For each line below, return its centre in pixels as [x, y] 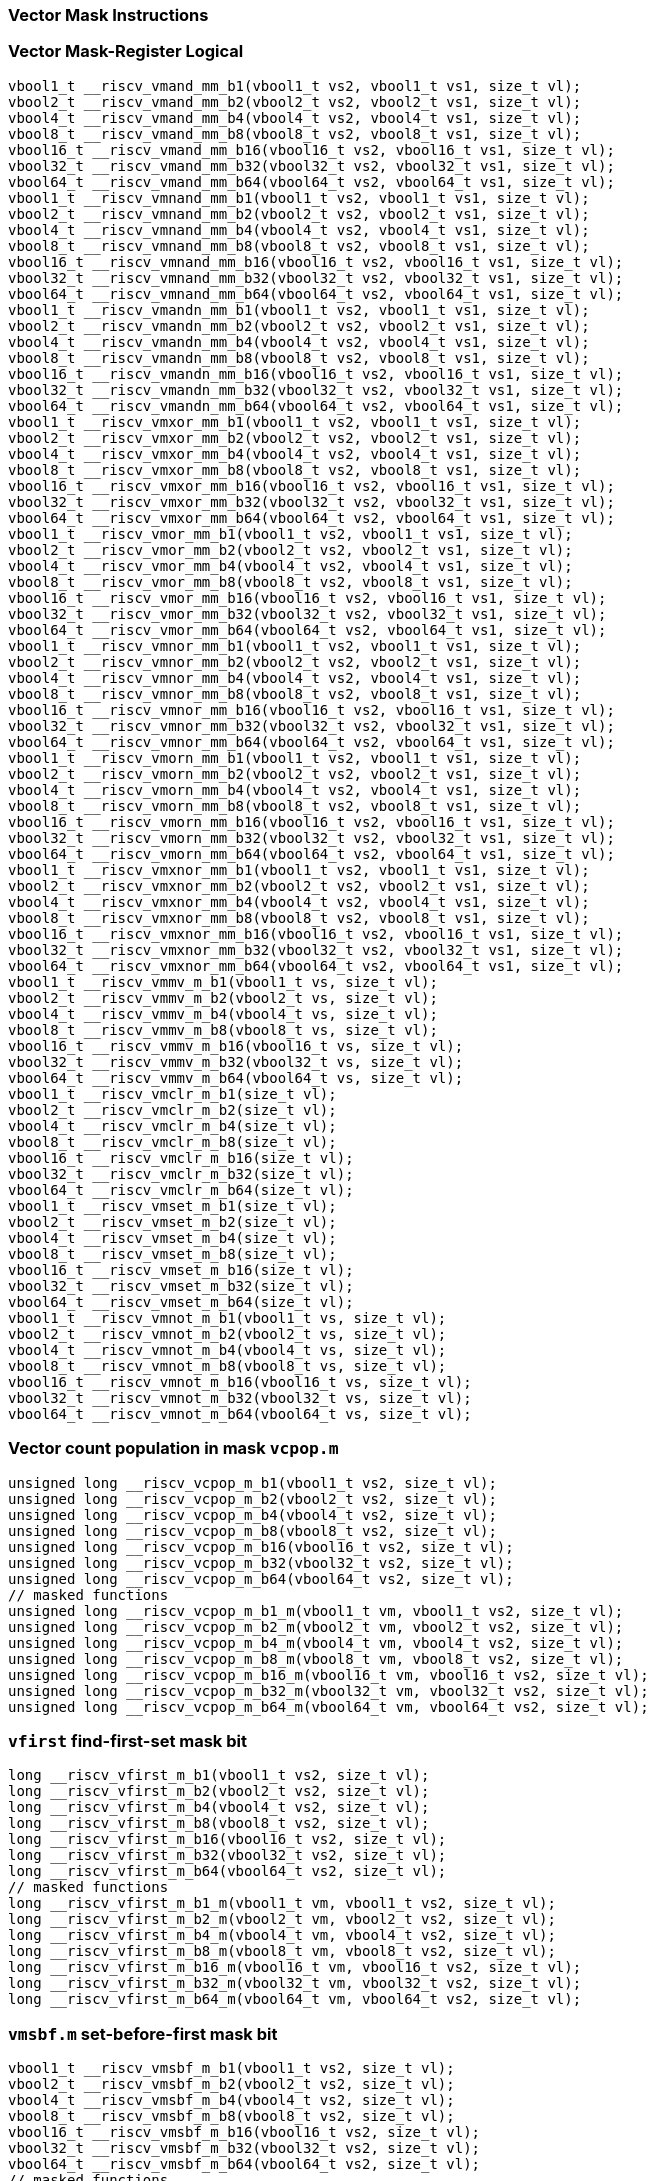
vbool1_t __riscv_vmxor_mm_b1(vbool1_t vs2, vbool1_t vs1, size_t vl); [295, 421]
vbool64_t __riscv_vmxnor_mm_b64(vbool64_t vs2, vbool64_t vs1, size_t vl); [316, 965]
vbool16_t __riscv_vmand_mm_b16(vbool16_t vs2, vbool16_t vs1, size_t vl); [311, 149]
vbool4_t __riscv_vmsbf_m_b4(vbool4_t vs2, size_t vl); [231, 2100]
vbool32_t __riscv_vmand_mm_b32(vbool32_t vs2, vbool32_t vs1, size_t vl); [311, 165]
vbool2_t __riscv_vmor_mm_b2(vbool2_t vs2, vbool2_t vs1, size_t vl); [290, 549]
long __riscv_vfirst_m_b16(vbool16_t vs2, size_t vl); [227, 1839]
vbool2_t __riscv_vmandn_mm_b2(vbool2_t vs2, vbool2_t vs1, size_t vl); [299, 325]
